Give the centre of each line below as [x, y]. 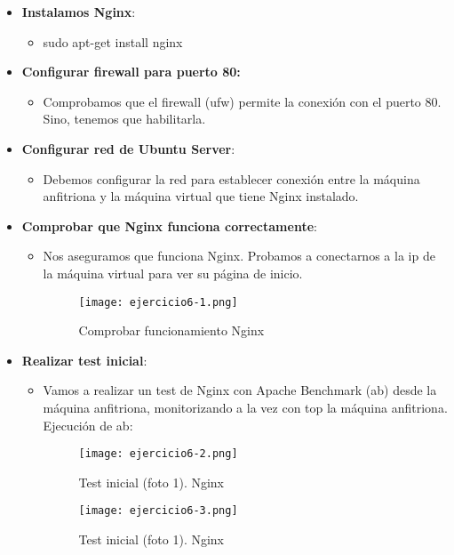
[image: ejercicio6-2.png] [158, 454]
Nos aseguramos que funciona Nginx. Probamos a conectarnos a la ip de [239, 256]
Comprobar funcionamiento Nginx [171, 330]
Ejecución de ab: [88, 425]
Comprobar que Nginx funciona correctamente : [169, 225]
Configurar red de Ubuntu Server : [128, 148]
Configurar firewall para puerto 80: [131, 72]
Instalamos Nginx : [79, 12]
